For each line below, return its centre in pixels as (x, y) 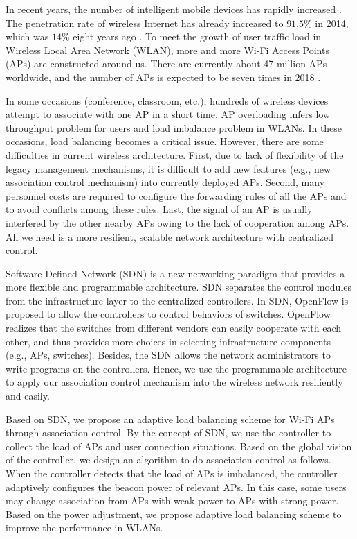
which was (27, 36)
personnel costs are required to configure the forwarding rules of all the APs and (176, 195)
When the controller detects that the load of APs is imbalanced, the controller (172, 473)
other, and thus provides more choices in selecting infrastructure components (168, 341)
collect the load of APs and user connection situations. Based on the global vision (179, 446)
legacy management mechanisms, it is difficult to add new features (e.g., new (168, 168)
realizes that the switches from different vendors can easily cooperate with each (174, 328)
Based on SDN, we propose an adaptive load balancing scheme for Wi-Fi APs (170, 419)
